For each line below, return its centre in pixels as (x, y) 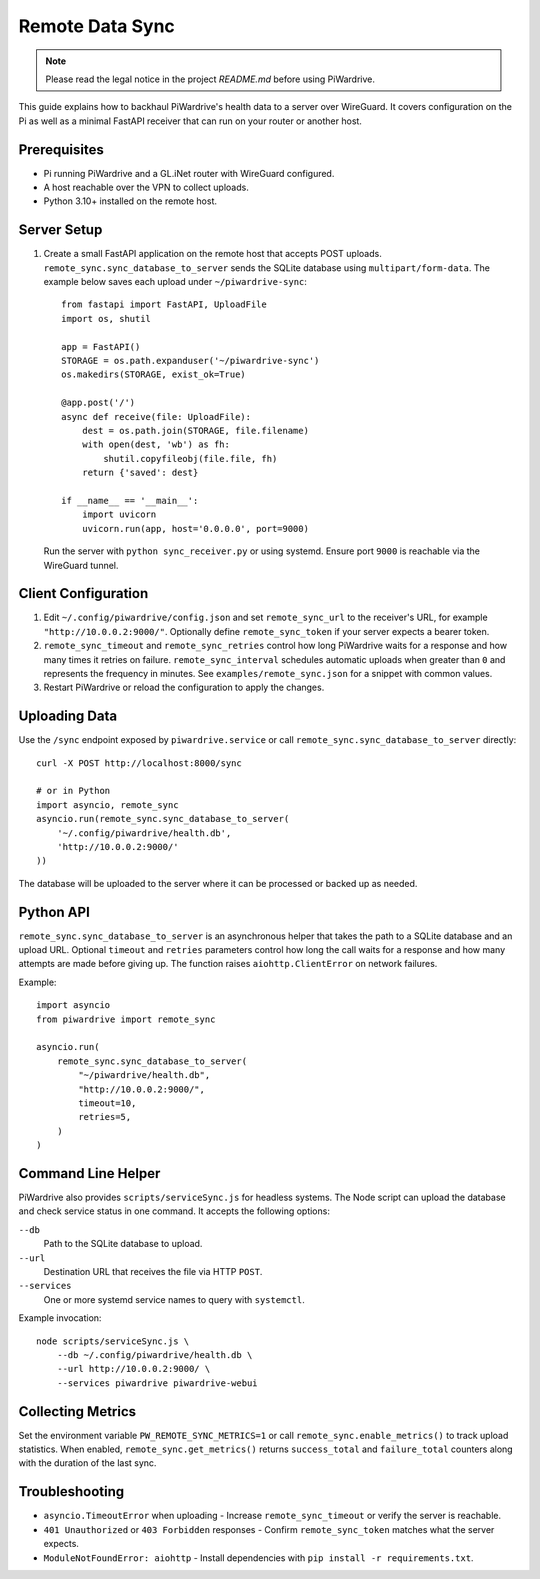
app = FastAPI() (101, 346)
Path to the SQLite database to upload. (123, 1244)
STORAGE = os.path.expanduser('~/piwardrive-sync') (190, 361)
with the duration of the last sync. (87, 1463)
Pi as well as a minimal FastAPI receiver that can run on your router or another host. (190, 121)
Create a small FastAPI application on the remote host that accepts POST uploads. (212, 254)
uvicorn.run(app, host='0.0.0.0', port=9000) (195, 528)
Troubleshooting (71, 1491)
